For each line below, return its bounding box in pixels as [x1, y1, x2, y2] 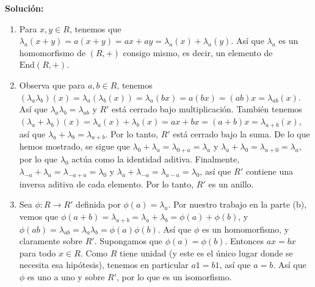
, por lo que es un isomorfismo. [117, 270, 232, 283]
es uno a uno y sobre [27, 270, 105, 283]
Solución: [5, 2, 44, 14]
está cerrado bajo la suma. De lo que [173, 127, 310, 140]
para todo [19, 246, 56, 259]
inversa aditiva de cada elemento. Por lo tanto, [19, 177, 194, 190]
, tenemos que [69, 22, 121, 35]
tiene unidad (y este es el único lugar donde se [120, 246, 293, 259]
